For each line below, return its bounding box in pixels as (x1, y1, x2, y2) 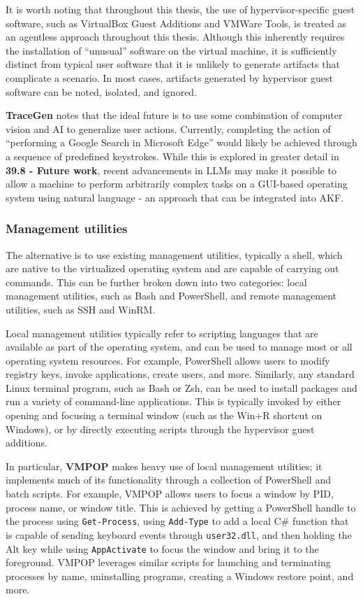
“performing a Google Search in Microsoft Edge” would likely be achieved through (6, 135, 357, 150)
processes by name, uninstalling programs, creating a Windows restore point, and (6, 568, 354, 583)
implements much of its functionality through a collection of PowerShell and (6, 472, 331, 487)
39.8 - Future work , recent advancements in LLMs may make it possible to (6, 162, 336, 177)
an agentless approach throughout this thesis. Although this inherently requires (6, 29, 345, 44)
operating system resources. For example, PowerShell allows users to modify (6, 353, 330, 367)
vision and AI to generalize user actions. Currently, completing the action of (6, 121, 331, 136)
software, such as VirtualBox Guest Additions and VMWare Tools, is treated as (6, 15, 346, 30)
